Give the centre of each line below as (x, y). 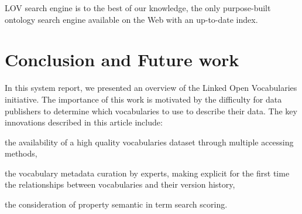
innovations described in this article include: (84, 122)
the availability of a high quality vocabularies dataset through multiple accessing (149, 142)
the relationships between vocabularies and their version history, (120, 184)
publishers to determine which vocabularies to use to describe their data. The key (151, 111)
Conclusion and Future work (122, 60)
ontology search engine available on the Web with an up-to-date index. (131, 19)
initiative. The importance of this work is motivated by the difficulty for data (143, 99)
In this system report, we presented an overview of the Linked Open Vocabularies (151, 88)
